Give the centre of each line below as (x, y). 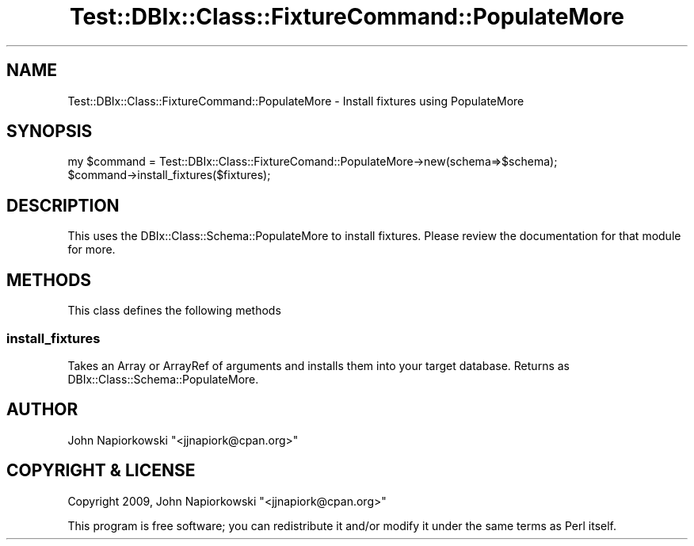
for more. (92, 250)
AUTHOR (42, 410)
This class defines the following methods (174, 311)
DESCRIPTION (63, 205)
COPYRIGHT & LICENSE (101, 471)
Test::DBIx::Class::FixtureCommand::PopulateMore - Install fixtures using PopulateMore (296, 101)
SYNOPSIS (50, 132)
